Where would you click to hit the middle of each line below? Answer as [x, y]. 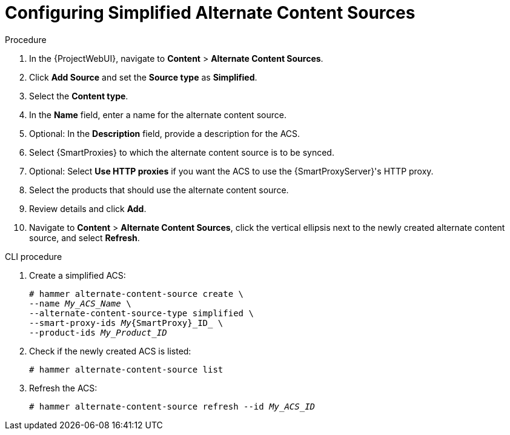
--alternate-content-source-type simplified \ [141, 313]
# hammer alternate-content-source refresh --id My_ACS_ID [172, 406]
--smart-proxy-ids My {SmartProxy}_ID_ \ [126, 323]
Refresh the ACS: [63, 388]
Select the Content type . [79, 96]
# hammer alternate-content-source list [126, 369]
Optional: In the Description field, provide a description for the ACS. [165, 133]
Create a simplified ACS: [78, 275]
